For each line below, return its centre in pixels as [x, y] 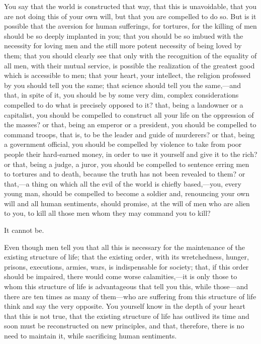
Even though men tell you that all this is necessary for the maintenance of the [124, 247]
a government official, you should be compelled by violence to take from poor [123, 144]
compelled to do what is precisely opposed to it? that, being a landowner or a [124, 104]
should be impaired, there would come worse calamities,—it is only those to [121, 276]
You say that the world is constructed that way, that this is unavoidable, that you [130, 6]
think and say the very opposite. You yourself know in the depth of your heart [125, 306]
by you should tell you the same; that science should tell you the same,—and [122, 85]
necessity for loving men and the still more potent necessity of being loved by [123, 46]
